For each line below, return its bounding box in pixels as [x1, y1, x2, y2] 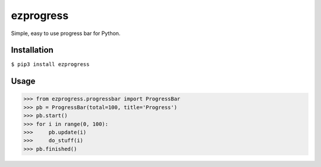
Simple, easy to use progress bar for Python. [11, 30, 121, 37]
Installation [11, 45, 53, 55]
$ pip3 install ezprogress [11, 61, 90, 68]
